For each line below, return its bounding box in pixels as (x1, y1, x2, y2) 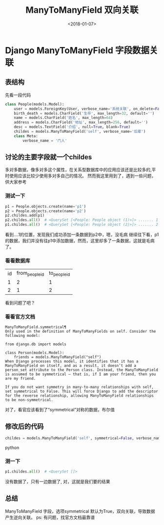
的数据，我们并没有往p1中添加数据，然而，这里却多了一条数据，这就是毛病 (5, 238, 155, 244)
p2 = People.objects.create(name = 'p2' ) (5, 209, 86, 214)
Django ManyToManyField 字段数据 (5, 45, 150, 56)
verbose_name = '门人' (22, 138, 67, 143)
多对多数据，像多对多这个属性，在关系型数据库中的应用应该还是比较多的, (5, 167, 152, 173)
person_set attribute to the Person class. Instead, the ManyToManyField (5, 367, 159, 372)
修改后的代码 (5, 422, 44, 431)
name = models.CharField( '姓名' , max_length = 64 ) (14, 116, 113, 120)
